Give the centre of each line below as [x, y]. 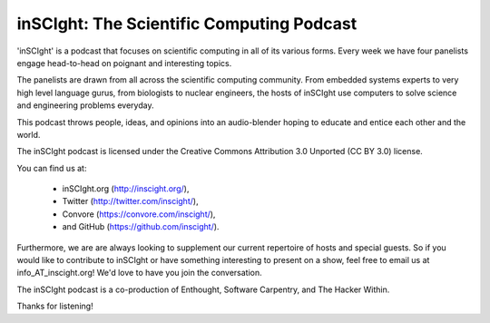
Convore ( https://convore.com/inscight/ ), [139, 214]
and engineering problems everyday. [85, 105]
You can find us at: [52, 168]
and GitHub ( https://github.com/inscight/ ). [141, 227]
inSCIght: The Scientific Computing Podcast [187, 24]
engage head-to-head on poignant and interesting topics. [124, 63]
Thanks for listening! [55, 306]
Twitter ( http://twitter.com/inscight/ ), [130, 201]
